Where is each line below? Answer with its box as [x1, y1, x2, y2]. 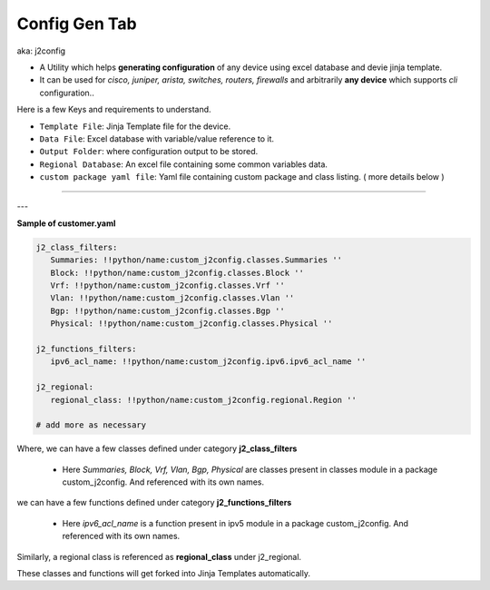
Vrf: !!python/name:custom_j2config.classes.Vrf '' [50, 280, 285, 290]
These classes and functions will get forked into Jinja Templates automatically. [16, 568, 310, 579]
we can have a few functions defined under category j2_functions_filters [16, 497, 292, 508]
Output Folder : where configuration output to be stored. [39, 146, 259, 157]
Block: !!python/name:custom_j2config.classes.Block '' [50, 268, 304, 278]
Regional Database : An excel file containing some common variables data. [39, 159, 328, 170]
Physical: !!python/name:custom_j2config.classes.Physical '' [50, 319, 333, 329]
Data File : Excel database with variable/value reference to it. [39, 133, 275, 144]
